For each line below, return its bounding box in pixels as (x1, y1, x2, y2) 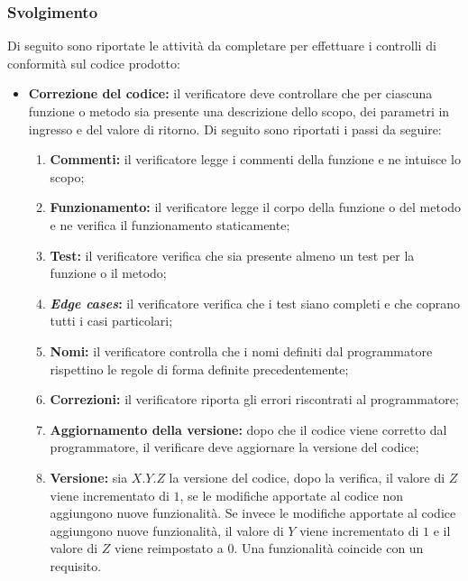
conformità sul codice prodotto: (7, 53, 180, 72)
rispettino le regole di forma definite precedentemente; (50, 359, 349, 378)
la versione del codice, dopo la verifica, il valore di (169, 467, 445, 486)
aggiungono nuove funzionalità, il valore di (50, 521, 284, 539)
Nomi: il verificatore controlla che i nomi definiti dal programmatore (50, 341, 433, 360)
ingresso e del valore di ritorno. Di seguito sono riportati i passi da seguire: (28, 119, 442, 138)
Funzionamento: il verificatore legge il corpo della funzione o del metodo (50, 198, 462, 217)
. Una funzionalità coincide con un (234, 539, 424, 558)
